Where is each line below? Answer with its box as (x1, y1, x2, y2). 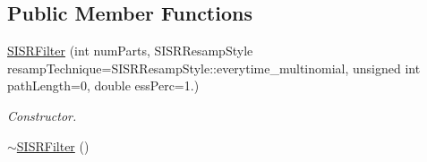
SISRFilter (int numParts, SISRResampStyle (7, 41, 253, 60)
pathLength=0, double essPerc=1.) (7, 76, 200, 95)
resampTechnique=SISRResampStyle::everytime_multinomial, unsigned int (7, 58, 421, 77)
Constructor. (7, 106, 77, 124)
